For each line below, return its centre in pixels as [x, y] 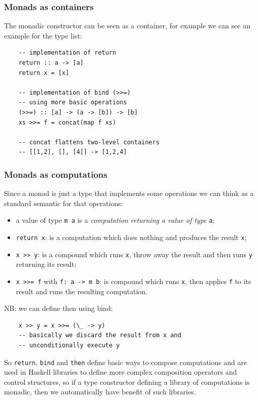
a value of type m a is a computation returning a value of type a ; [115, 220]
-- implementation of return [67, 53]
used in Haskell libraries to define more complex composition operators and [121, 372]
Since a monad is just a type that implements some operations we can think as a [129, 193]
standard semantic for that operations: [64, 203]
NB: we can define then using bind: [59, 308]
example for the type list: [43, 35]
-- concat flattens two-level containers [89, 142]
